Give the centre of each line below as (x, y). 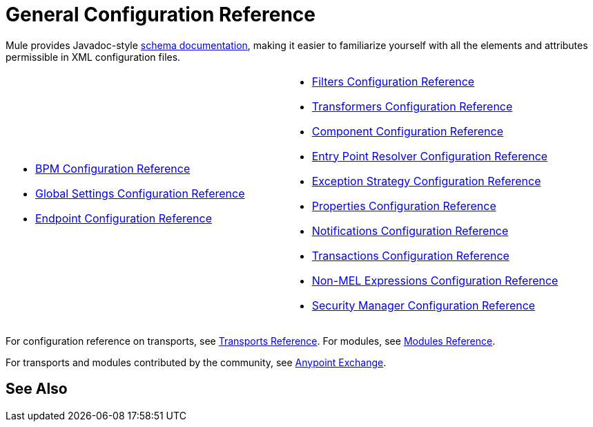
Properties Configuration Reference (404, 206)
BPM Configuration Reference (113, 168)
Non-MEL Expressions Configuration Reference (435, 280)
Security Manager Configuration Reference (424, 305)
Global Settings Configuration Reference (140, 193)
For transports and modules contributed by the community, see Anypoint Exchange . (196, 362)
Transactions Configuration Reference (410, 255)
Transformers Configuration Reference (412, 106)
